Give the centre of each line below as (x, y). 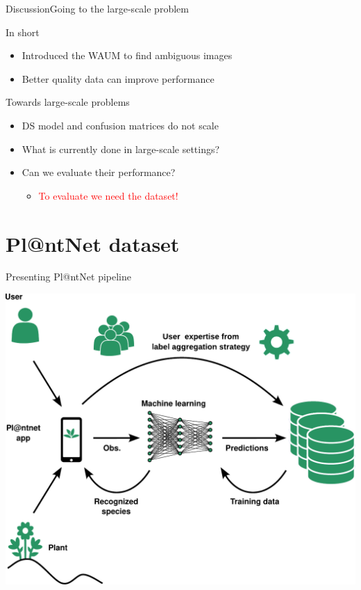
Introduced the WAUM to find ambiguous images (127, 55)
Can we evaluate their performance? (99, 172)
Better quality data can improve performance (118, 78)
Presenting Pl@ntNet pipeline (68, 277)
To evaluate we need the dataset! (108, 195)
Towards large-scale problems (68, 102)
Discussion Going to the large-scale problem (97, 8)
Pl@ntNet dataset (93, 243)
